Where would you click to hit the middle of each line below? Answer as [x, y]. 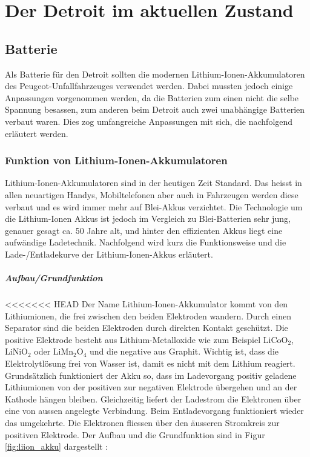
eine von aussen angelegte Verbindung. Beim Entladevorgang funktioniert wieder [154, 411]
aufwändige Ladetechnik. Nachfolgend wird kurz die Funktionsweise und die [146, 242]
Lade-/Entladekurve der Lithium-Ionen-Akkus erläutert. [109, 254]
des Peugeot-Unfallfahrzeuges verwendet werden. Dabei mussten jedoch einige [149, 86]
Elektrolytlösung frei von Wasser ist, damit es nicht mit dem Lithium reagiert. [150, 363]
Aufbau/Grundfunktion [54, 278]
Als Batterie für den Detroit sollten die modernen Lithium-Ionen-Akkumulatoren [155, 74]
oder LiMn [54, 351]
